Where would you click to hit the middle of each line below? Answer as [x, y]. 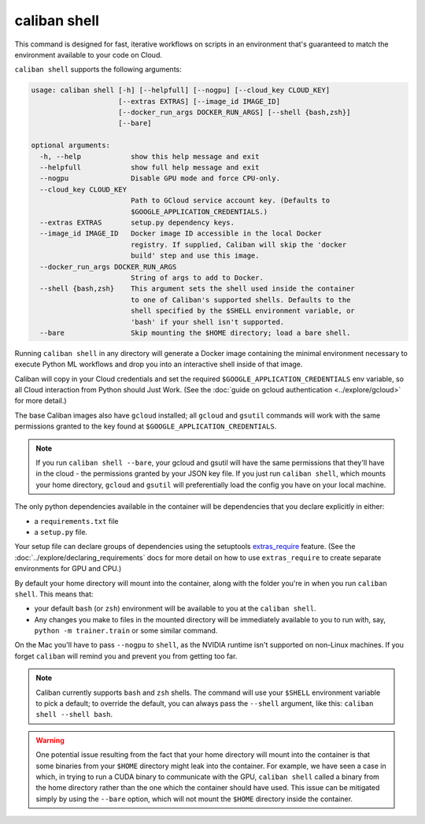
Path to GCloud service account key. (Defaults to [230, 200]
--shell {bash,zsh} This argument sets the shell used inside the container [198, 289]
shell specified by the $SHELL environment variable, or [243, 311]
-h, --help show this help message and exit [150, 156]
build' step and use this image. [195, 256]
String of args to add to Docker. [197, 277]
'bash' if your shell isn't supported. [207, 322]
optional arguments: [70, 145]
